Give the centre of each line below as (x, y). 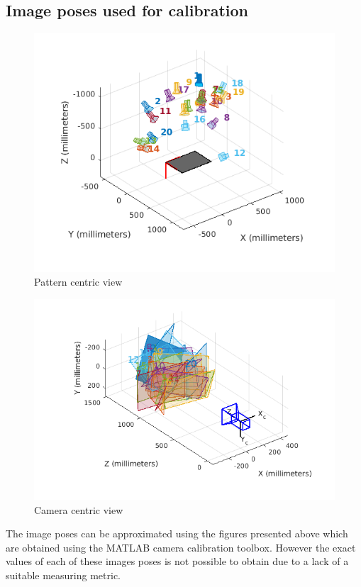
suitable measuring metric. (63, 575)
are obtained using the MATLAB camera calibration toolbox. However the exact (181, 547)
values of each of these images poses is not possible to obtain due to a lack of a (177, 561)
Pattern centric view (78, 282)
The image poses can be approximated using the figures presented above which (177, 533)
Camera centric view (79, 509)
